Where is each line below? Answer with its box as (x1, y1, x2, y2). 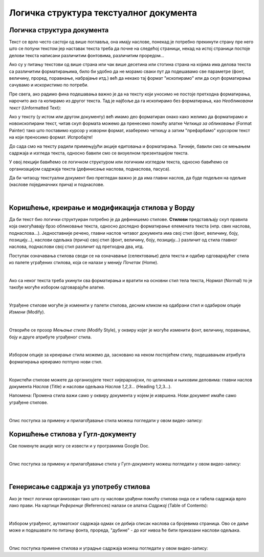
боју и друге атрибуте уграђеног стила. (9, 334, 92, 340)
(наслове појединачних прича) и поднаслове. (9, 181, 105, 188)
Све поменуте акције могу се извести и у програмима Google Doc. (9, 443, 150, 449)
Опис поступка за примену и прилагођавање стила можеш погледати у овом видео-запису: (9, 417, 203, 423)
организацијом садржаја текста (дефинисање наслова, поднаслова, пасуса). (9, 166, 171, 172)
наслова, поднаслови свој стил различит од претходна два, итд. (9, 244, 144, 249)
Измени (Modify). (9, 309, 45, 315)
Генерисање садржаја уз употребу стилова (9, 483, 150, 491)
